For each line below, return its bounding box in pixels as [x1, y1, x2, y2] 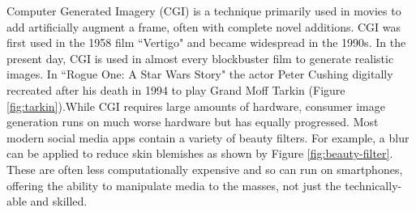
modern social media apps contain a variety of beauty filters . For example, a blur [6, 129, 410, 146]
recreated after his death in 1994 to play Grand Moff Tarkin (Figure [6, 81, 345, 98]
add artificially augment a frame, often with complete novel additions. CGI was [6, 18, 401, 35]
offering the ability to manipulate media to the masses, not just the [6, 176, 341, 193]
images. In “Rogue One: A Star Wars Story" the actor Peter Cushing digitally [6, 66, 393, 83]
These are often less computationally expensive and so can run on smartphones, [6, 160, 403, 177]
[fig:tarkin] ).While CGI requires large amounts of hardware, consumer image [6, 97, 385, 114]
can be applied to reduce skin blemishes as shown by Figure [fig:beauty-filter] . [6, 145, 393, 162]
